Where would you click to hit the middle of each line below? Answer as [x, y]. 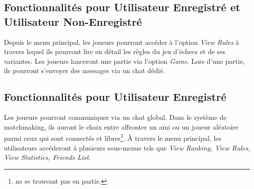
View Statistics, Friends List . [47, 157]
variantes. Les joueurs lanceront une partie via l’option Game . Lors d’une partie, [125, 61]
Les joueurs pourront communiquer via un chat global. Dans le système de [115, 117]
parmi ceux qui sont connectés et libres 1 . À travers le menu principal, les [113, 137]
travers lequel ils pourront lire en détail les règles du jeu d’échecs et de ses [115, 51]
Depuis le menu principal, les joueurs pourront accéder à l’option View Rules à [122, 42]
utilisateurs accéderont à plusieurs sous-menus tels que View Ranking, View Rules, [127, 147]
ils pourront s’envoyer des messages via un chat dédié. [85, 70]
